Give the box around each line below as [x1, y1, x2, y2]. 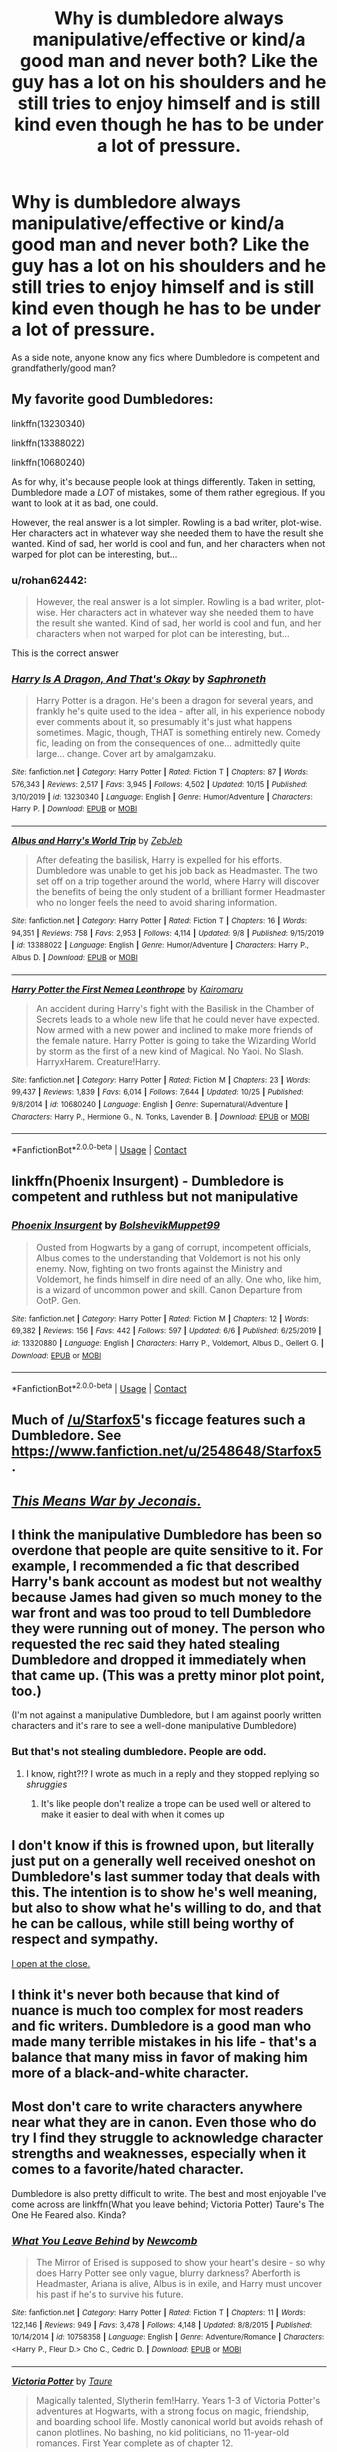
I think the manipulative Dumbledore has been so [11, 1527, 323, 1544]
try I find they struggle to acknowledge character [11, 2130, 324, 2147]
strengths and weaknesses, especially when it [11, 2145, 307, 2162]
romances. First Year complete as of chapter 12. [35, 2437, 234, 2449]
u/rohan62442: [11, 573, 88, 587]
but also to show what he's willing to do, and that [11, 1900, 322, 1917]
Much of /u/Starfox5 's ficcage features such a [11, 1412, 306, 1429]
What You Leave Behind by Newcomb [11, 2233, 198, 2247]
